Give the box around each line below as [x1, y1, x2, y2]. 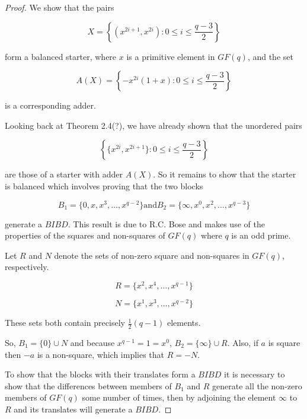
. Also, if [227, 337, 258, 348]
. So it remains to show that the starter [153, 168, 296, 180]
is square [268, 337, 300, 348]
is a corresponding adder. [5, 99, 96, 112]
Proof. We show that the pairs [5, 1, 114, 13]
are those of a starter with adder [5, 168, 123, 180]
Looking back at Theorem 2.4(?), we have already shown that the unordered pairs [5, 119, 302, 131]
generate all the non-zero [212, 379, 302, 392]
